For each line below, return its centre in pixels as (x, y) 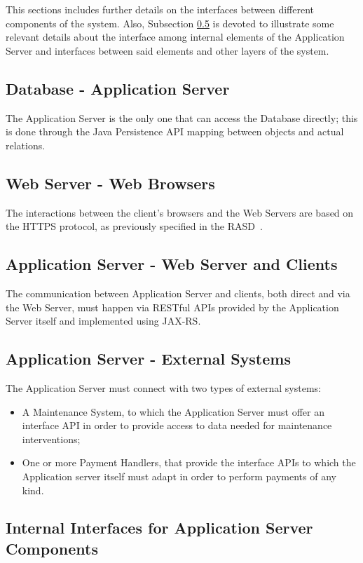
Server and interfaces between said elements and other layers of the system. (167, 50)
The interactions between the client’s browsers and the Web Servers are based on (180, 212)
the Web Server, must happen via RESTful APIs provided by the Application (172, 307)
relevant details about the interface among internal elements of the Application (175, 37)
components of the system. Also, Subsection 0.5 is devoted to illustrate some (170, 23)
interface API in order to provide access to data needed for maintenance (177, 425)
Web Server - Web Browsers (110, 183)
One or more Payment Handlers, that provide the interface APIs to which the (189, 462)
